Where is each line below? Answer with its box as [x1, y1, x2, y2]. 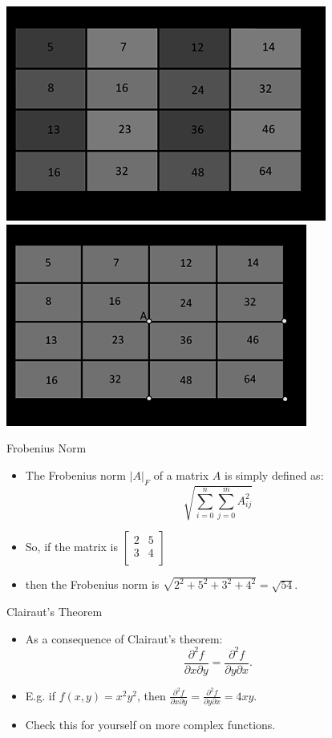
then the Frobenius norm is [25, 576, 160, 593]
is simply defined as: [225, 466, 324, 483]
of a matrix [153, 466, 209, 483]
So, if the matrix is [25, 538, 119, 555]
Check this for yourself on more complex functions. [25, 716, 276, 733]
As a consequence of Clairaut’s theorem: [25, 630, 223, 647]
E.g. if [25, 687, 55, 704]
